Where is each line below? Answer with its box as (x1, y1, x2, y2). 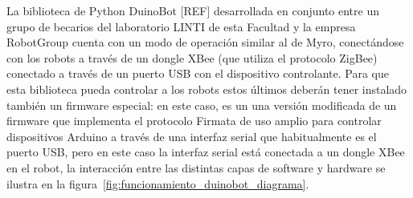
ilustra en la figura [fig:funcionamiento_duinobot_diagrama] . (6, 175, 309, 192)
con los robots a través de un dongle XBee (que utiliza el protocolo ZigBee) (6, 49, 378, 66)
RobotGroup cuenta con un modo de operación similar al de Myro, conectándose (6, 34, 404, 51)
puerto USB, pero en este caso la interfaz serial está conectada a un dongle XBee (6, 143, 405, 160)
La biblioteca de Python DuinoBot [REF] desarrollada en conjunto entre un (6, 2, 380, 18)
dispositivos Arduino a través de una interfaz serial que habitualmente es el (6, 127, 377, 144)
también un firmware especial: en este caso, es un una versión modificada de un (6, 96, 397, 113)
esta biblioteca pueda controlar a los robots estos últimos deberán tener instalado (6, 80, 407, 97)
